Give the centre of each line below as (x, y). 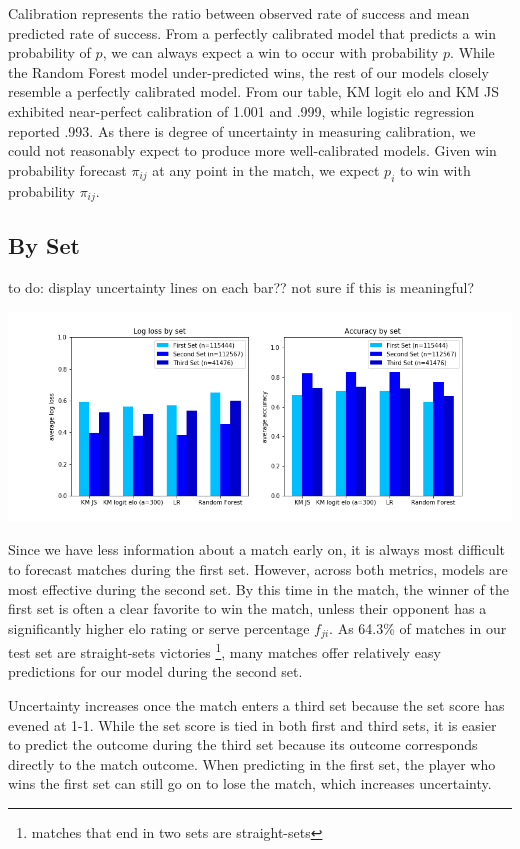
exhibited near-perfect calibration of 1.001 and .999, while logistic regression (241, 110)
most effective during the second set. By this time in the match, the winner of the (259, 588)
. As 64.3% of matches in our (418, 627)
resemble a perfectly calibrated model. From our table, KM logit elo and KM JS (254, 91)
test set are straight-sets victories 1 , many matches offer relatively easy (224, 650)
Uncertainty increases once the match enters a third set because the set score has (256, 705)
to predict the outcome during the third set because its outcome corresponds (243, 744)
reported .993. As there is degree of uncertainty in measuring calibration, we (242, 130)
